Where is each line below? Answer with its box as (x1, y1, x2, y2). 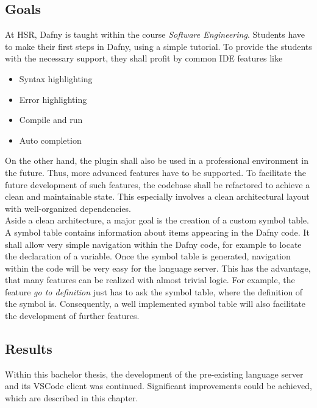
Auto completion (19, 133, 82, 146)
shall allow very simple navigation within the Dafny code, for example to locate (5, 237, 302, 250)
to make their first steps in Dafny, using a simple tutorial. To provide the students (5, 40, 312, 52)
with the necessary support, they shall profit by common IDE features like (5, 52, 283, 65)
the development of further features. (5, 309, 140, 322)
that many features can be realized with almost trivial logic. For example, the (5, 273, 295, 286)
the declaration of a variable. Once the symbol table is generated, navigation (5, 250, 291, 262)
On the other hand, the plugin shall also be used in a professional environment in (5, 154, 308, 167)
